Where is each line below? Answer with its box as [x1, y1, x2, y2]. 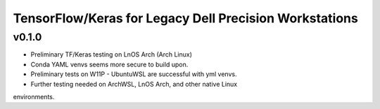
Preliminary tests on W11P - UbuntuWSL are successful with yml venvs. [30, 70, 237, 78]
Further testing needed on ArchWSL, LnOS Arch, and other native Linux [30, 80, 238, 88]
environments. [13, 92, 55, 101]
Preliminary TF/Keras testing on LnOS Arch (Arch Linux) [30, 50, 193, 59]
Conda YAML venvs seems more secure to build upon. [30, 60, 189, 68]
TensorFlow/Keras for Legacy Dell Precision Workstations [13, 10, 358, 26]
